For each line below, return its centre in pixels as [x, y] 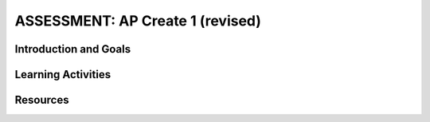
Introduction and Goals [73, 49]
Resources [42, 100]
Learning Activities [63, 75]
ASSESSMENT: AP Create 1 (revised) [138, 21]
